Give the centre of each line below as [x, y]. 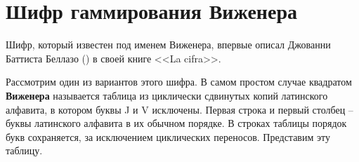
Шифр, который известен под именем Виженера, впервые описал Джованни [168, 45]
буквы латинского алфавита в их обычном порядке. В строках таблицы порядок [176, 123]
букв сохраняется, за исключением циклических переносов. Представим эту [168, 136]
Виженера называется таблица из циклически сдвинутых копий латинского [167, 95]
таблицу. [24, 150]
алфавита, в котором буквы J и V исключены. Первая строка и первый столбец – [179, 109]
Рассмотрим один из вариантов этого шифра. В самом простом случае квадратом [179, 82]
